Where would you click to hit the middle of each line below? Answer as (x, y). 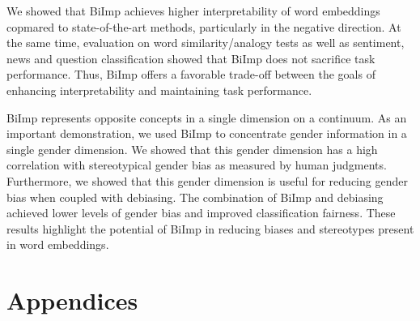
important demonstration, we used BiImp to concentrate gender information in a (207, 133)
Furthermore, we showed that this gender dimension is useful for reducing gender (207, 180)
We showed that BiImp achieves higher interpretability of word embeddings (193, 11)
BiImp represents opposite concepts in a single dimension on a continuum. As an (207, 117)
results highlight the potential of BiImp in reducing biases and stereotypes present (210, 228)
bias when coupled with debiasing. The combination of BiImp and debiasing (195, 197)
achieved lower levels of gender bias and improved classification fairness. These (201, 213)
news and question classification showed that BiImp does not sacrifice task (191, 58)
